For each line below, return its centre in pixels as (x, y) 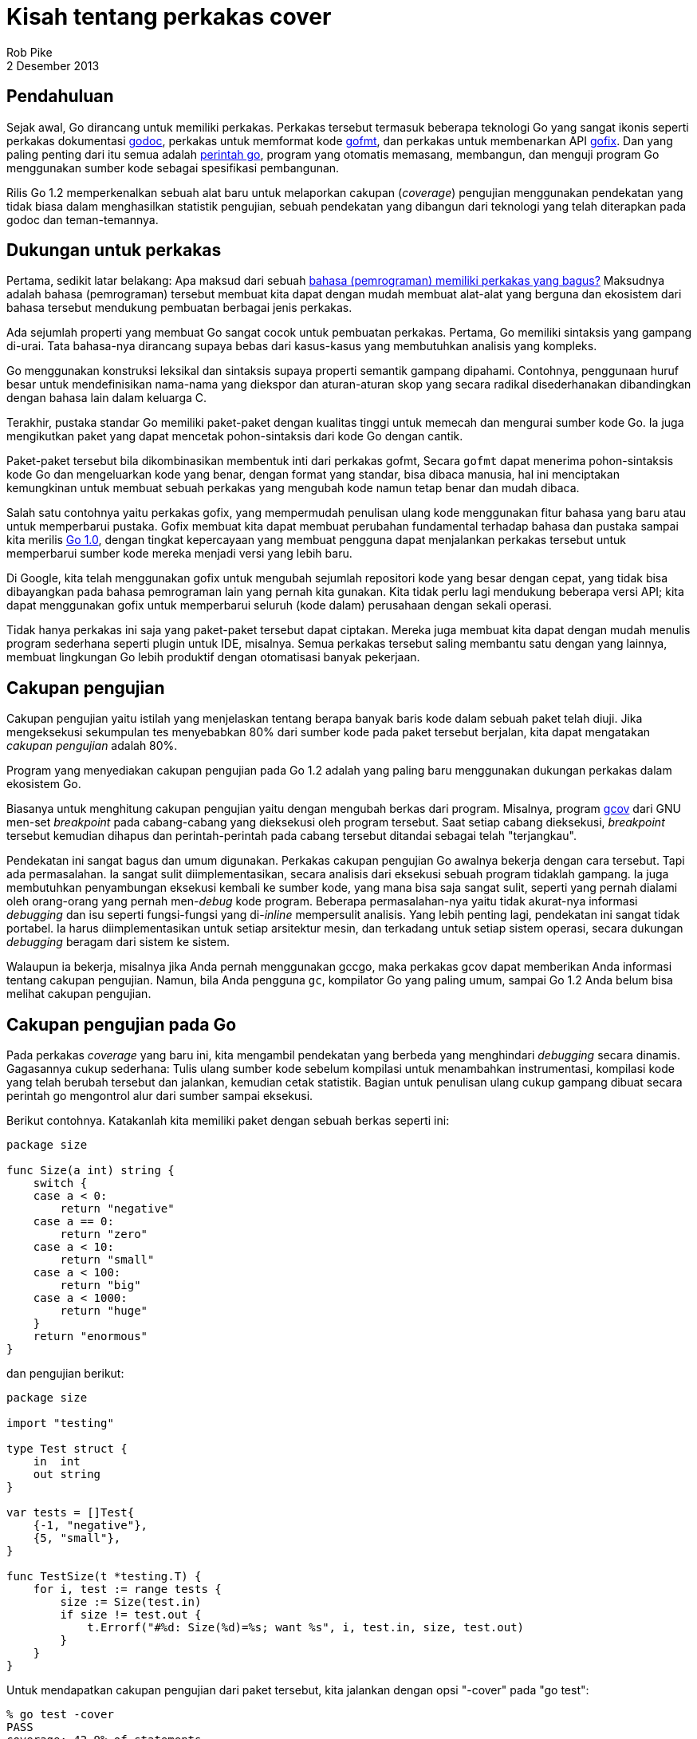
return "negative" (117, 1209)
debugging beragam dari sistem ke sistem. (118, 942)
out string (67, 1475)
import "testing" (60, 1424)
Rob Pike (30, 52)
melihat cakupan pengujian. (79, 994)
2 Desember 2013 (53, 65)
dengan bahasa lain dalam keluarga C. (107, 398)
